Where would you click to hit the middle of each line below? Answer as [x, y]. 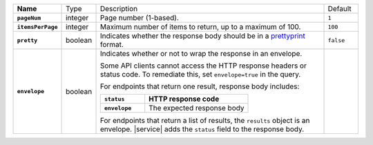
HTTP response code [184, 99]
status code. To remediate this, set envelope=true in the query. [200, 74]
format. [112, 45]
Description [119, 9]
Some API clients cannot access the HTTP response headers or [203, 66]
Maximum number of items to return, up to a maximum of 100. [200, 27]
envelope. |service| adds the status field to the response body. [202, 129]
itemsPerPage [37, 27]
